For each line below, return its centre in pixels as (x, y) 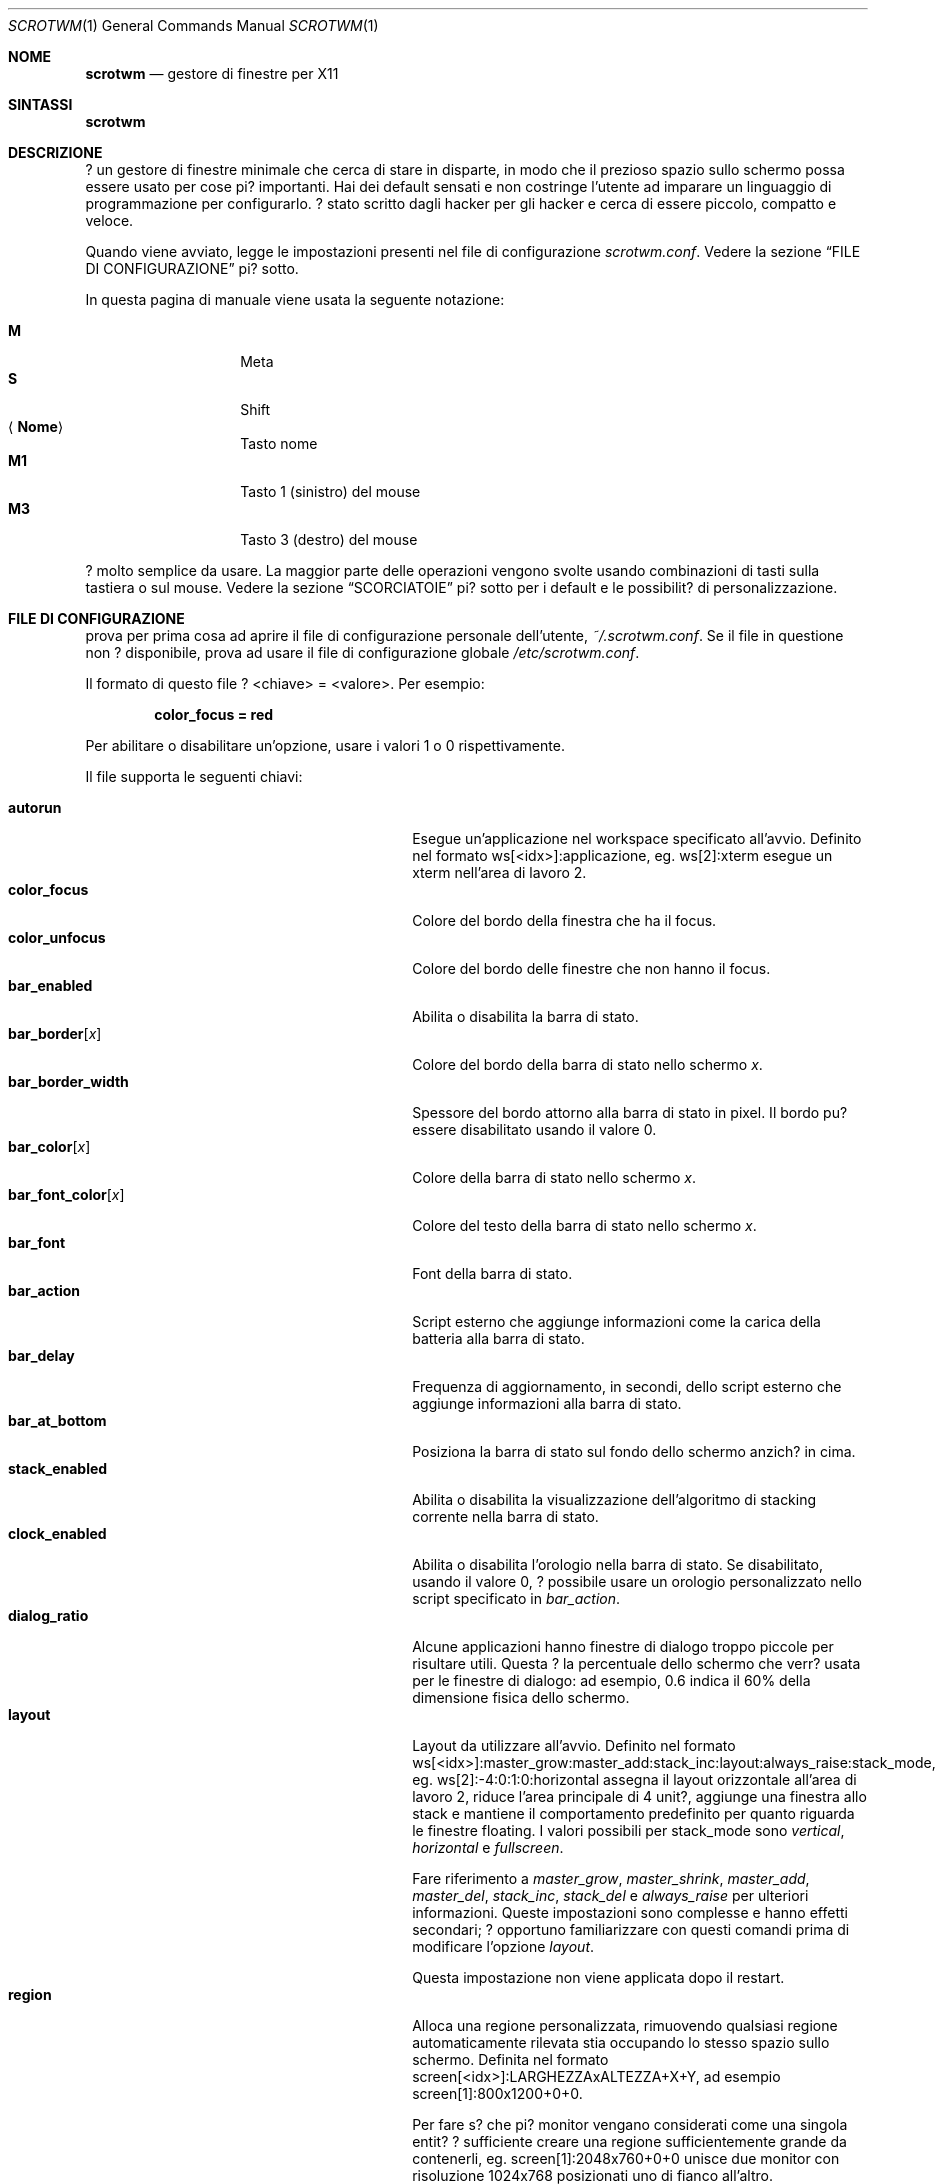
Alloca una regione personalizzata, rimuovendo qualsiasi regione (625, 2025)
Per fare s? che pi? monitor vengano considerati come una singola (630, 2124)
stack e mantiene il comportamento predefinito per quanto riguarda (633, 1813)
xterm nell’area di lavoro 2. (499, 872)
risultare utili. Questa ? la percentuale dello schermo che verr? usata (636, 1663)
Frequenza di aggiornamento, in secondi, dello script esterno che (627, 1386)
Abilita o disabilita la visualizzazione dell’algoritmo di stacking (614, 1499)
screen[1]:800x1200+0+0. (497, 2093)
